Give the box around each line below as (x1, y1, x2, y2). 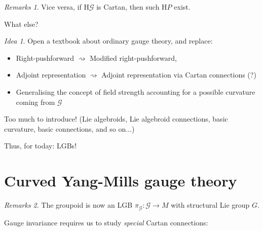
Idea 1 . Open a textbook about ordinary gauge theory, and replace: (4, 35, 213, 46)
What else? (4, 18, 39, 29)
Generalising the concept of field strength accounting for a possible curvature (16, 86, 255, 97)
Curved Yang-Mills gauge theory (4, 170, 237, 191)
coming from (16, 96, 55, 107)
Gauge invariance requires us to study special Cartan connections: (4, 217, 208, 227)
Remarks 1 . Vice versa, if (4, 2, 82, 12)
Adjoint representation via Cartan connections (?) (101, 69, 256, 80)
